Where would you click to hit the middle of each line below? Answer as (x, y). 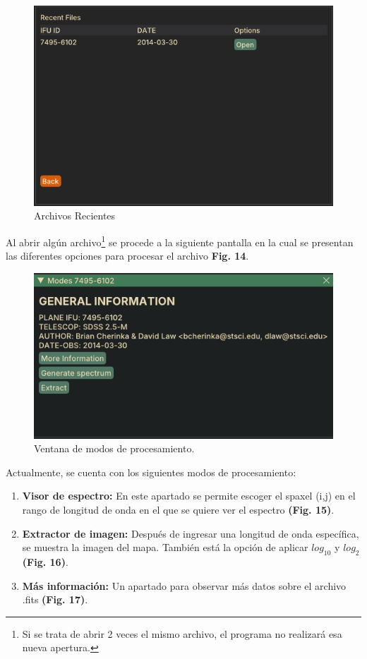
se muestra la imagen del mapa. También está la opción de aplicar (165, 547)
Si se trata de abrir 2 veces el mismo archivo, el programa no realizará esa (182, 633)
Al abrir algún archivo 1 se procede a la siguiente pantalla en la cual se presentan (180, 241)
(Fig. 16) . (45, 561)
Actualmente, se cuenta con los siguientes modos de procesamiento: (151, 472)
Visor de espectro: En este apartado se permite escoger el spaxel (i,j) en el (189, 496)
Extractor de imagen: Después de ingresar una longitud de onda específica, (191, 533)
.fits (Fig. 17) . (55, 599)
